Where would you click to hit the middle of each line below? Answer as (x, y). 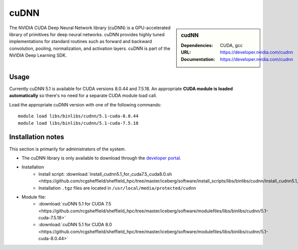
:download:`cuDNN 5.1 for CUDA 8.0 (75, 225)
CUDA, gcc (231, 45)
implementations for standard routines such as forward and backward (81, 42)
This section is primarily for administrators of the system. (68, 149)
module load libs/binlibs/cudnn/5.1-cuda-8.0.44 (78, 116)
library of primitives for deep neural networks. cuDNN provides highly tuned (87, 34)
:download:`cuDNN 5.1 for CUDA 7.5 (75, 204)
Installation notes (37, 137)
